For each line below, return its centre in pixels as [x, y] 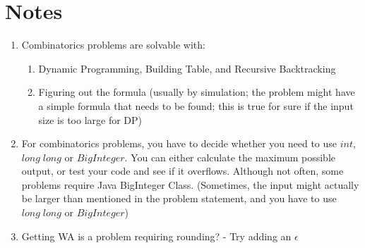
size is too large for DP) [90, 119]
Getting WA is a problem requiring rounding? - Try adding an [156, 236]
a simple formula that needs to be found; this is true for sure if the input [196, 105]
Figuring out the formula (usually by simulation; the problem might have [197, 92]
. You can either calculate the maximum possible [230, 157]
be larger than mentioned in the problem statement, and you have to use [179, 198]
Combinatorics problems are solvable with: [113, 45]
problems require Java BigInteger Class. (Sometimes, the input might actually [190, 184]
